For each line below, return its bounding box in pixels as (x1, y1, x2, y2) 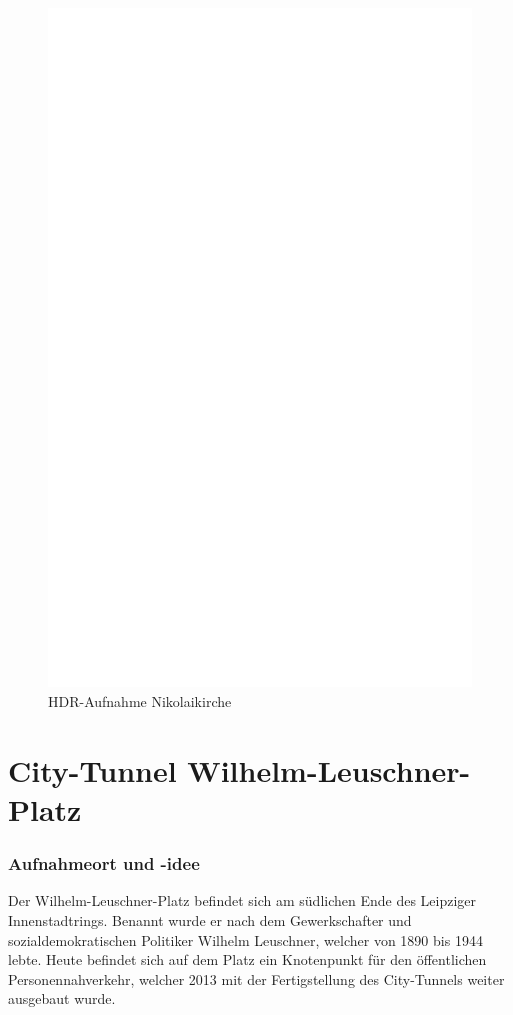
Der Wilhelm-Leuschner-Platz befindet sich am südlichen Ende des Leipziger (8, 890, 477, 911)
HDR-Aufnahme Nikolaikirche (48, 691, 232, 712)
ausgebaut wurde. (8, 988, 116, 1009)
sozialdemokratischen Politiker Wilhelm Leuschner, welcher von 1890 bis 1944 (8, 929, 483, 950)
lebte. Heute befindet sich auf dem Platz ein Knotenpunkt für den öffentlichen (8, 949, 487, 970)
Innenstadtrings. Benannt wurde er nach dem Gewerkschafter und (8, 910, 412, 931)
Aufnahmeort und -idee (8, 851, 200, 876)
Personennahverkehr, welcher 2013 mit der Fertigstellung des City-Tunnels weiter (8, 968, 505, 989)
